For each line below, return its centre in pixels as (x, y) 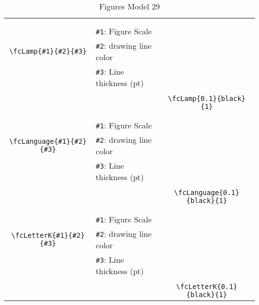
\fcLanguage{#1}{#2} (48, 141)
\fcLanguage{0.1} (207, 193)
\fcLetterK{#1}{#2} (48, 235)
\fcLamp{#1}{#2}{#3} (48, 51)
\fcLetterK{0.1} (207, 287)
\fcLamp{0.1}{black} (207, 99)
